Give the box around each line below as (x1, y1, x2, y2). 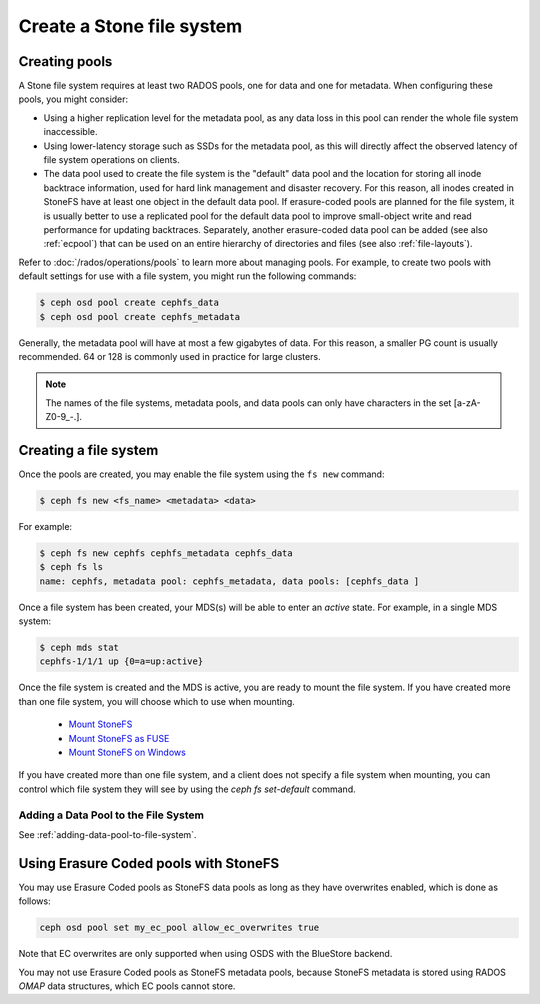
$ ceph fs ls (39, 561, 104, 573)
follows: (18, 895, 51, 907)
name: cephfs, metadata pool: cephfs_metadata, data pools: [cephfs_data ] (39, 575, 420, 587)
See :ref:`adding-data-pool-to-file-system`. (18, 828, 197, 840)
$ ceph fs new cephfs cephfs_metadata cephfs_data (39, 547, 294, 559)
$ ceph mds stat (39, 642, 120, 654)
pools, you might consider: (18, 93, 129, 105)
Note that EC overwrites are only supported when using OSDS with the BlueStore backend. (18, 948, 393, 960)
